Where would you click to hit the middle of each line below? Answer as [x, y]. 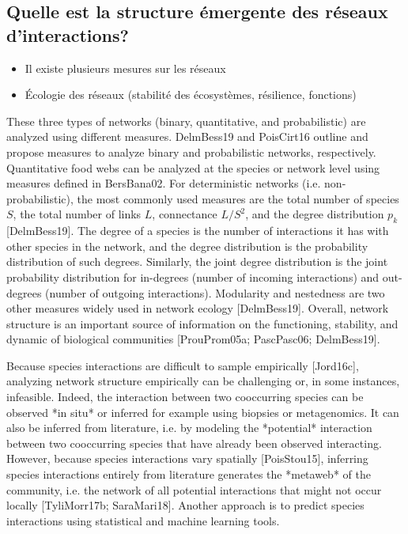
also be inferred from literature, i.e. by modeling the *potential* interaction [189, 428]
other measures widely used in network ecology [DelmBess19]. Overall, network [198, 308]
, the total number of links [77, 214]
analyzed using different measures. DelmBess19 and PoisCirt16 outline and [187, 136]
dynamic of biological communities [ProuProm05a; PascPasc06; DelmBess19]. [193, 339]
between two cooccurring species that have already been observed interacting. [194, 443]
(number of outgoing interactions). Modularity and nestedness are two [215, 292]
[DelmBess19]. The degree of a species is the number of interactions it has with [198, 231]
